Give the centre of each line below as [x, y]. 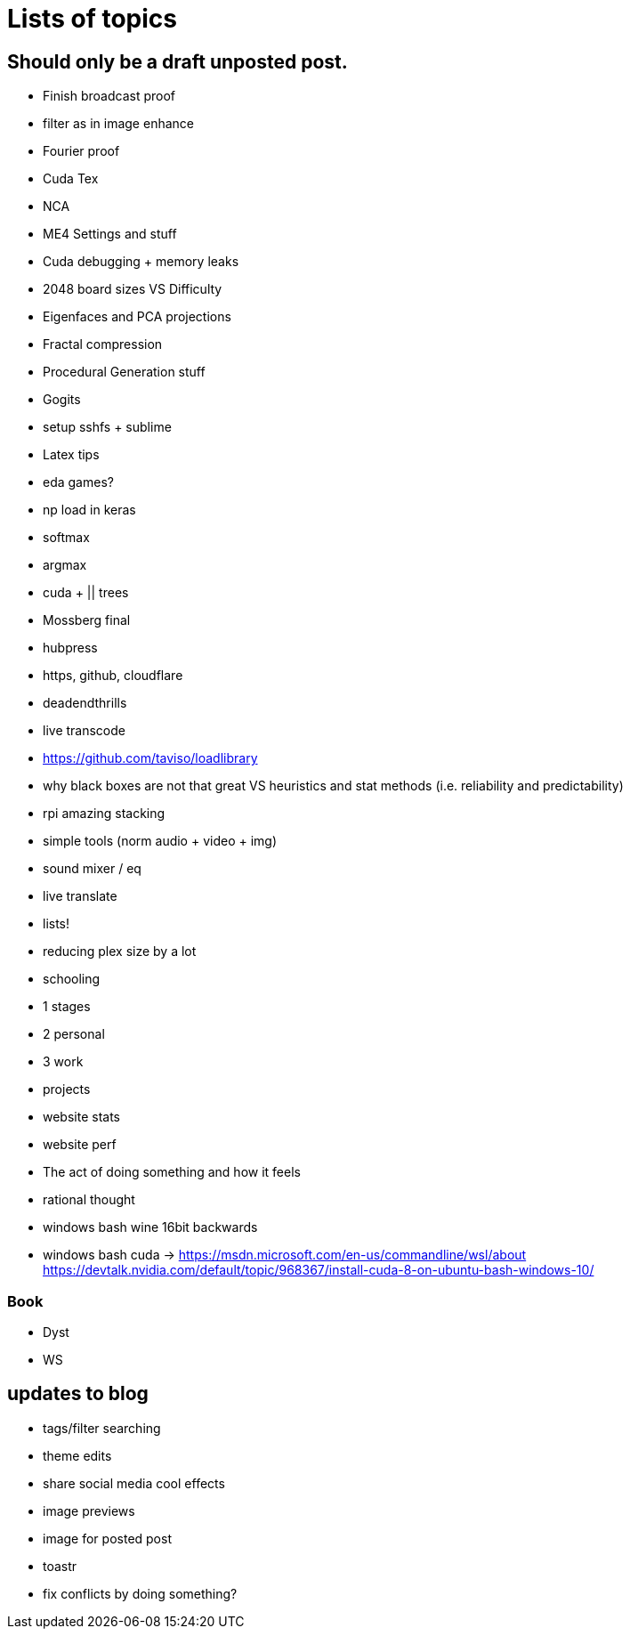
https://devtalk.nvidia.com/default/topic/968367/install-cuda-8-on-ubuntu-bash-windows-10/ [319, 1270]
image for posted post [107, 1538]
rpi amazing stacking [104, 814]
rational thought [89, 1200]
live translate [80, 896]
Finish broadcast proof [109, 96]
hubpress [70, 648]
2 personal [74, 1034]
